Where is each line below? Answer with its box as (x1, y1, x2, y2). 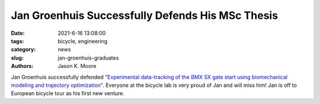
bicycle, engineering (57, 37, 108, 44)
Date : (11, 30, 25, 37)
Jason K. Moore (57, 63, 97, 70)
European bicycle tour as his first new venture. (11, 90, 124, 97)
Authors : (11, 63, 34, 70)
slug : (11, 54, 24, 61)
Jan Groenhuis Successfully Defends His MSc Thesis (11, 9, 279, 22)
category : (11, 46, 36, 53)
